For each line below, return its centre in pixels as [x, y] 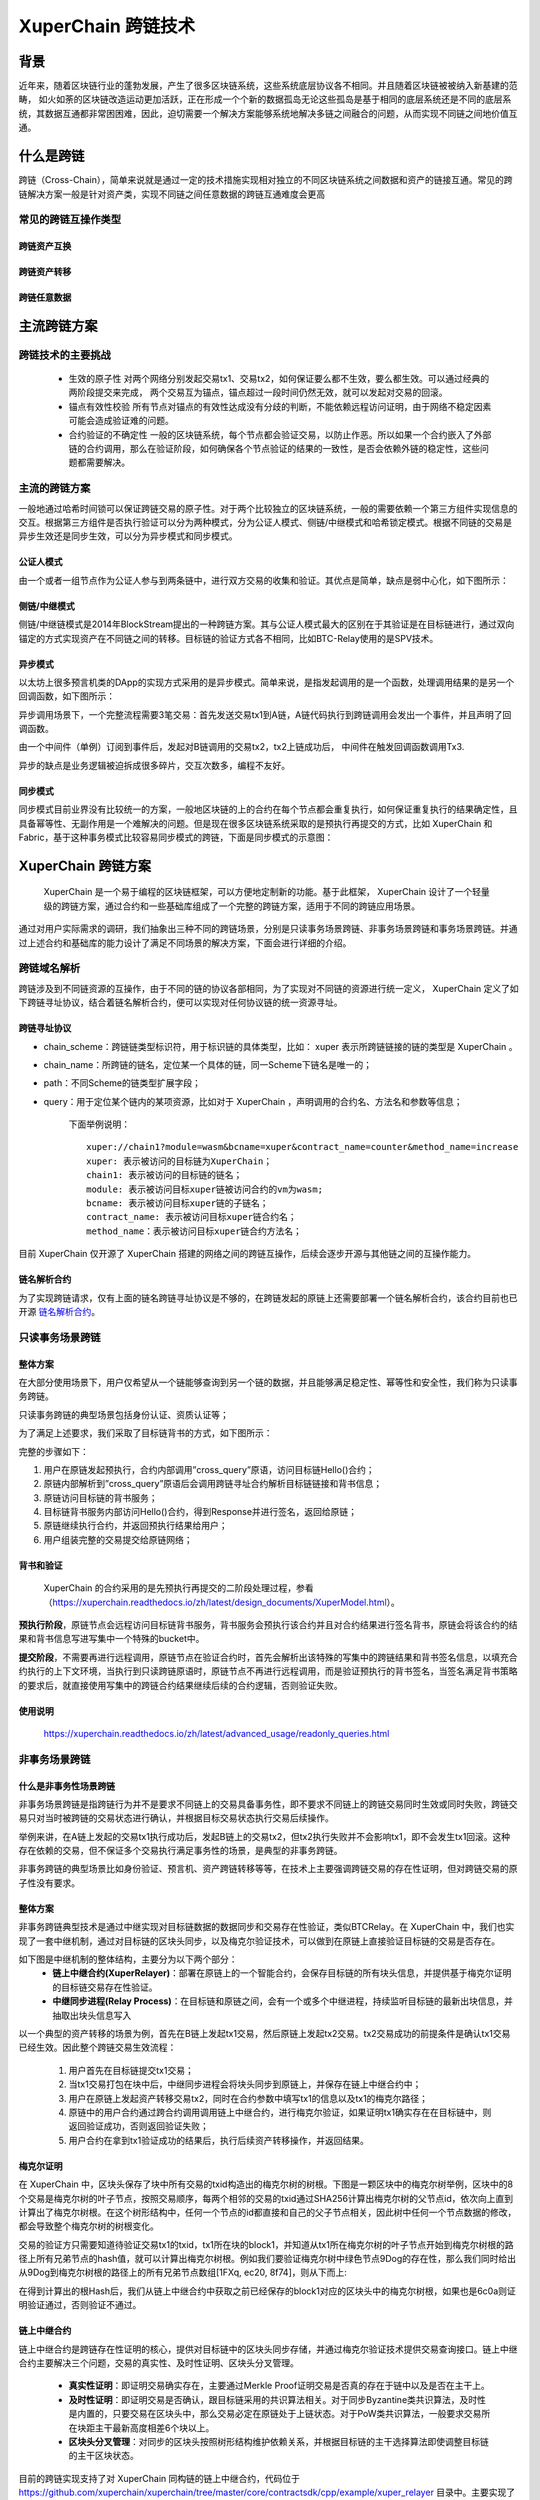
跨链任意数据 [45, 297]
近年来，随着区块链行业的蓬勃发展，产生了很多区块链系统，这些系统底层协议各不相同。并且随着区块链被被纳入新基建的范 [268, 86]
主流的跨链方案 [54, 488]
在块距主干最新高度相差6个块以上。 [141, 2427]
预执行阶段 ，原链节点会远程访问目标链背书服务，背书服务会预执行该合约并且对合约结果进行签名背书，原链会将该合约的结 [268, 1625]
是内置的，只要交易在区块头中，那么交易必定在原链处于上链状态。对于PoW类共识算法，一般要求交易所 [279, 2414]
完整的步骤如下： [53, 1451]
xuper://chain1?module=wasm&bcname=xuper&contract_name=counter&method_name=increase [302, 1147]
